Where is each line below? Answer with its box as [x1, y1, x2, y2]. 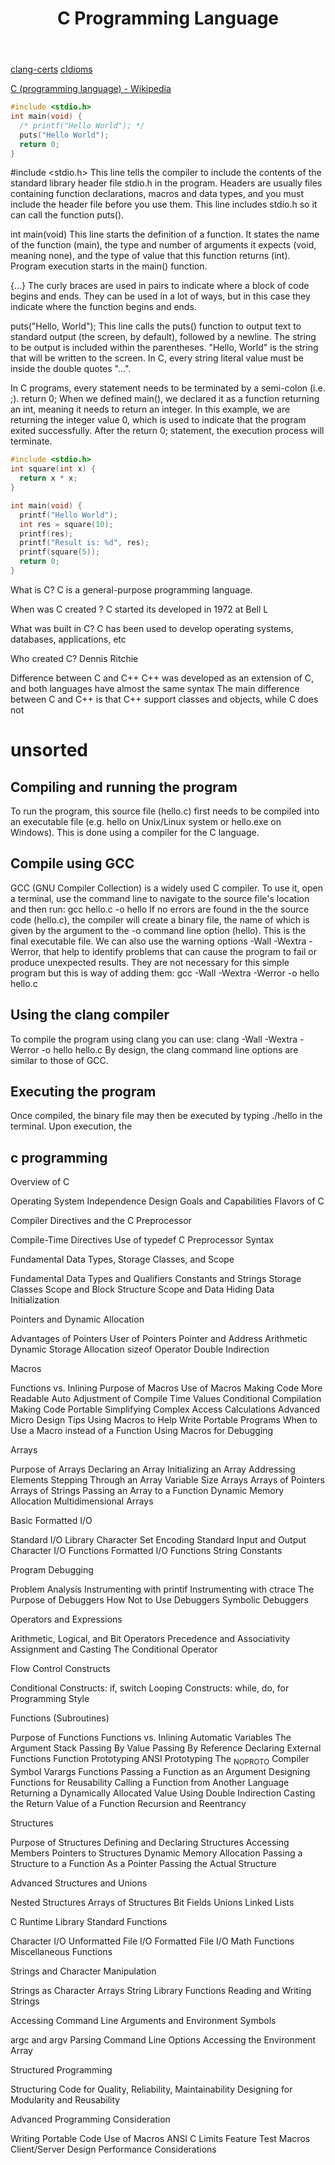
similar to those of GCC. [10, 1054, 109, 1066]
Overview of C [10, 1176, 70, 1188]
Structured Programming [10, 2063, 113, 2076]
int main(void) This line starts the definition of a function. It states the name [10, 228, 320, 241]
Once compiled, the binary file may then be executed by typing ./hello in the [10, 1110, 323, 1122]
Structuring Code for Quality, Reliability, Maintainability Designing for [10, 2083, 293, 2095]
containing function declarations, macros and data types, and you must [10, 188, 305, 200]
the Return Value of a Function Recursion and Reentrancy [10, 1797, 247, 1809]
